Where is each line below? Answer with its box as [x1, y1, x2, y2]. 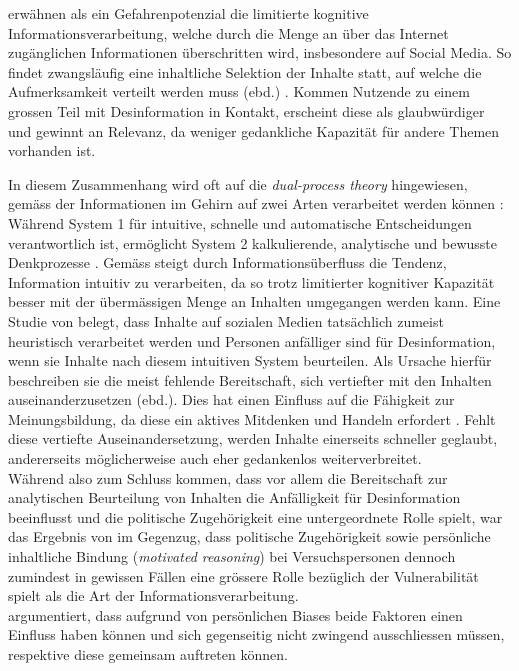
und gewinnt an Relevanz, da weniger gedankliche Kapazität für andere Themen [8, 120, 500, 141]
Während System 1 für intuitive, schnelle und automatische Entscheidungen [8, 212, 472, 233]
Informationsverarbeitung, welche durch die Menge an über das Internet [8, 22, 449, 43]
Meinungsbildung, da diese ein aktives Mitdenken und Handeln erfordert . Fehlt [8, 408, 496, 429]
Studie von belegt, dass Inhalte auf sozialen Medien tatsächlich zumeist [8, 310, 444, 331]
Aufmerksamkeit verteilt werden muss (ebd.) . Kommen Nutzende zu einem [8, 81, 470, 102]
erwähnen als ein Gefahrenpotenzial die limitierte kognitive [8, 3, 369, 23]
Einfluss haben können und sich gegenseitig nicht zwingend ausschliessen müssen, [8, 624, 505, 645]
